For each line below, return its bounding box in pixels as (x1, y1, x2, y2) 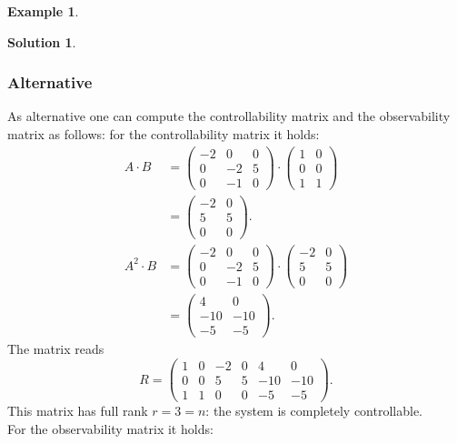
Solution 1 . (7, 32, 76, 51)
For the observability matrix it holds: (7, 419, 214, 438)
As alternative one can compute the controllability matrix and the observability (7, 106, 451, 126)
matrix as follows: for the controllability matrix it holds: (7, 125, 320, 143)
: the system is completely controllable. (205, 401, 422, 420)
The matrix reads (7, 339, 104, 358)
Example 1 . (7, 2, 79, 20)
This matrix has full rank (7, 401, 148, 420)
